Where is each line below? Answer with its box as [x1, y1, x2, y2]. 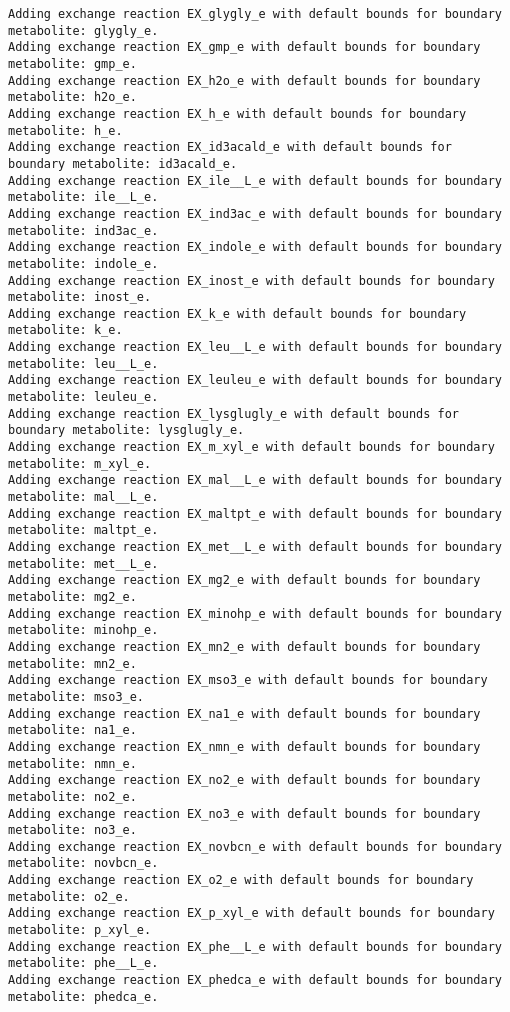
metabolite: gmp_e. [8, 56, 137, 71]
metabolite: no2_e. [8, 789, 137, 804]
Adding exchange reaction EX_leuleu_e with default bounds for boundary [8, 373, 502, 388]
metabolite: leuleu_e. [8, 390, 159, 405]
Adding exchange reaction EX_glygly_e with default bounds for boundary [8, 7, 502, 21]
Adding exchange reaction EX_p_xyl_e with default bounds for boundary [8, 906, 495, 921]
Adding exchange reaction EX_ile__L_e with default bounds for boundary [8, 173, 502, 188]
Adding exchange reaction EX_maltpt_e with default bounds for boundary [8, 506, 502, 521]
